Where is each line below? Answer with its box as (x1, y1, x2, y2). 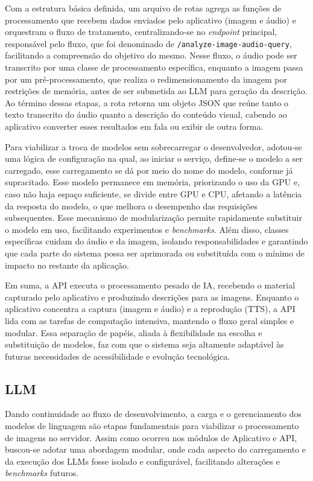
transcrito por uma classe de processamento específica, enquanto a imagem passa (5, 61, 303, 74)
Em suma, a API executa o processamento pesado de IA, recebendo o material (5, 279, 296, 291)
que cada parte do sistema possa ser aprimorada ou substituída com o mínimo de (5, 246, 305, 259)
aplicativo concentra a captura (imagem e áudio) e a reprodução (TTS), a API (5, 302, 296, 315)
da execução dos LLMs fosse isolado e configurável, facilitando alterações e (5, 454, 280, 467)
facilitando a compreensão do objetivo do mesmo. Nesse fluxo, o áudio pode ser (5, 49, 297, 62)
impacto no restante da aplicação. (5, 258, 129, 271)
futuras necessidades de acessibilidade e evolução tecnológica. (5, 349, 230, 362)
